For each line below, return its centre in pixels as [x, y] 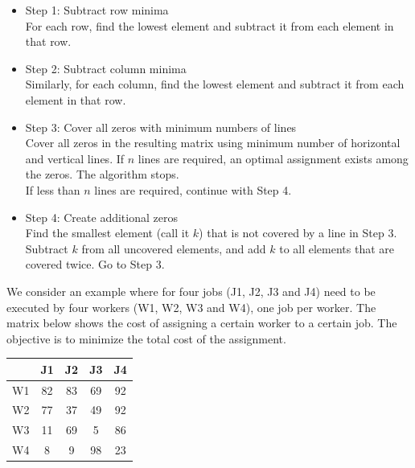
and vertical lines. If [75, 158]
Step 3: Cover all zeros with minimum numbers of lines [161, 127]
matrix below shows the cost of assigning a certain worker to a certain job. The [202, 323]
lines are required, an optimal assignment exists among [273, 158]
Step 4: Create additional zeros [101, 217]
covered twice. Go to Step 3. [95, 264]
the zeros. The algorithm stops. [102, 174]
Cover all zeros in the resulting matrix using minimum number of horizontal [213, 143]
